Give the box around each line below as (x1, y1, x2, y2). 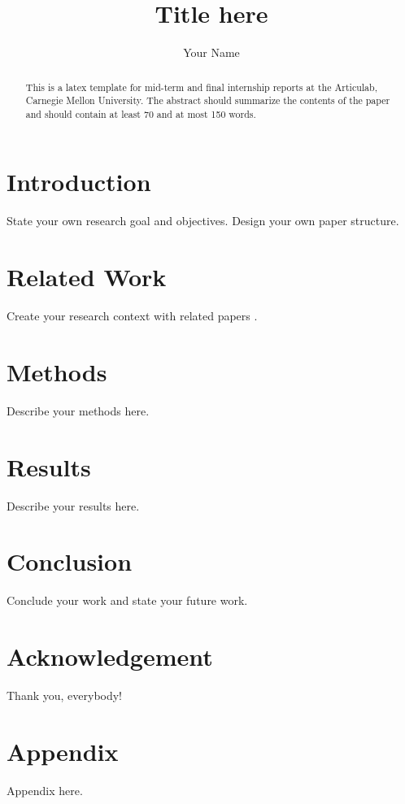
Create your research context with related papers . (7, 307, 258, 324)
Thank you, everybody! (7, 687, 123, 704)
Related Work (7, 260, 167, 293)
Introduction (7, 165, 151, 198)
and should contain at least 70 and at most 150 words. (25, 106, 256, 120)
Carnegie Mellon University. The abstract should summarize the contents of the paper (25, 93, 390, 107)
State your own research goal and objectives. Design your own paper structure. (7, 212, 399, 229)
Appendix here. (7, 781, 83, 798)
